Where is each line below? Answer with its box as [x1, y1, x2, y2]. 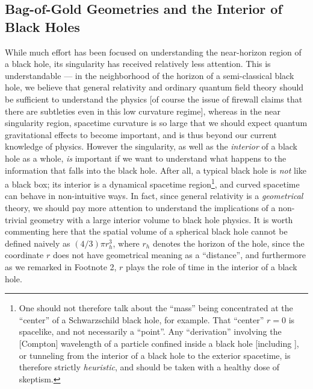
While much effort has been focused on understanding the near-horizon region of [5, 45, 302, 58]
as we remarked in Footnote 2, [5, 260, 117, 273]
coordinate [5, 248, 44, 261]
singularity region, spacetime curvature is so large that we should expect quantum [5, 116, 308, 129]
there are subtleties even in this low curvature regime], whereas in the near [5, 104, 280, 117]
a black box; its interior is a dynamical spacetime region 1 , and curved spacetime [5, 176, 300, 190]
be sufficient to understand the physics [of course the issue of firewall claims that [5, 92, 303, 105]
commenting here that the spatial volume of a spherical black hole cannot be [5, 225, 288, 238]
